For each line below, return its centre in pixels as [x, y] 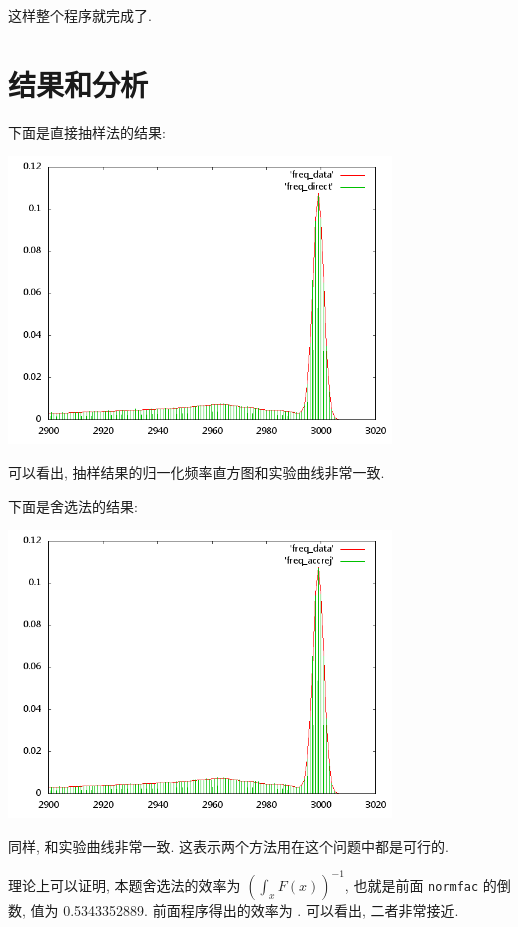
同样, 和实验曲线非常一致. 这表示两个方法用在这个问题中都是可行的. [228, 845]
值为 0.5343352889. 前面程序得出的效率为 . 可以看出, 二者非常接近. [244, 909]
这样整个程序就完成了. [80, 15]
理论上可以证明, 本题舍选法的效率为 [124, 884]
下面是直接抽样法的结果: [87, 131]
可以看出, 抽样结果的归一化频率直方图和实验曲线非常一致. [196, 471]
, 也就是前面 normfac [411, 884]
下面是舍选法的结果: [73, 505]
